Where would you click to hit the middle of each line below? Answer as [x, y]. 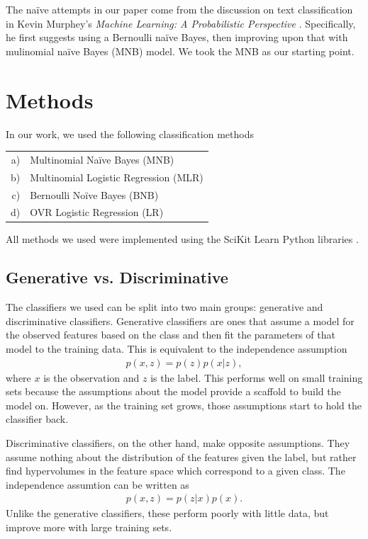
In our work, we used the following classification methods [130, 134]
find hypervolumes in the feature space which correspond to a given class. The [175, 471]
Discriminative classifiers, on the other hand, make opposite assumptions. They [178, 443]
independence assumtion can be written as [97, 484]
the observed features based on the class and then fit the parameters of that [171, 335]
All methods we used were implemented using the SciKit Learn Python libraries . [182, 239]
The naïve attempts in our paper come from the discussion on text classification [179, 9]
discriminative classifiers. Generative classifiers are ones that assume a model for [180, 320]
